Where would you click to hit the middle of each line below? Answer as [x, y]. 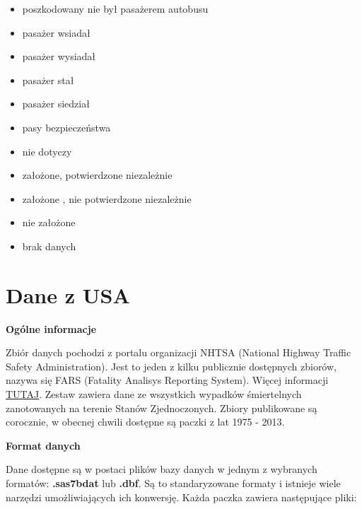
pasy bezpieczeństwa [66, 127]
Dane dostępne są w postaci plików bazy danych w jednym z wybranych [162, 469]
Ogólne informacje [51, 328]
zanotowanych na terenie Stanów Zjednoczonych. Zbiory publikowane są [162, 408]
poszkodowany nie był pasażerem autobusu [115, 8]
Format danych [43, 445]
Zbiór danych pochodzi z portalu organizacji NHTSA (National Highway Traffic [179, 352]
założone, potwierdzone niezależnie [97, 175]
